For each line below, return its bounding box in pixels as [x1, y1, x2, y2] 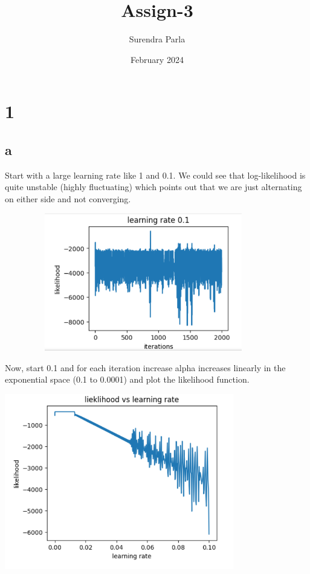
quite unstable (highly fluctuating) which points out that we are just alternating [5, 180, 302, 193]
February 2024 [131, 53, 184, 65]
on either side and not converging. [5, 192, 131, 205]
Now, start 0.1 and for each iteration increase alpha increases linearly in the [5, 361, 286, 374]
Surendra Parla [129, 33, 186, 45]
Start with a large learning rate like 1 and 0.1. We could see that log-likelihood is [5, 168, 306, 181]
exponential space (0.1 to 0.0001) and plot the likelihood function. [5, 373, 250, 386]
